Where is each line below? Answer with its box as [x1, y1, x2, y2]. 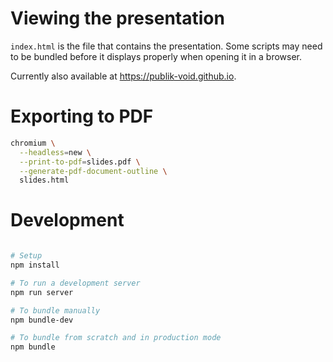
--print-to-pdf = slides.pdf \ [19, 157, 141, 167]
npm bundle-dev [10, 315, 74, 325]
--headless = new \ [19, 147, 92, 157]
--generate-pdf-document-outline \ [19, 166, 168, 176]
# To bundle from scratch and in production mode [10, 333, 222, 343]
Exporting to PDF [10, 105, 154, 128]
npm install [10, 260, 60, 271]
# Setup [10, 251, 43, 261]
